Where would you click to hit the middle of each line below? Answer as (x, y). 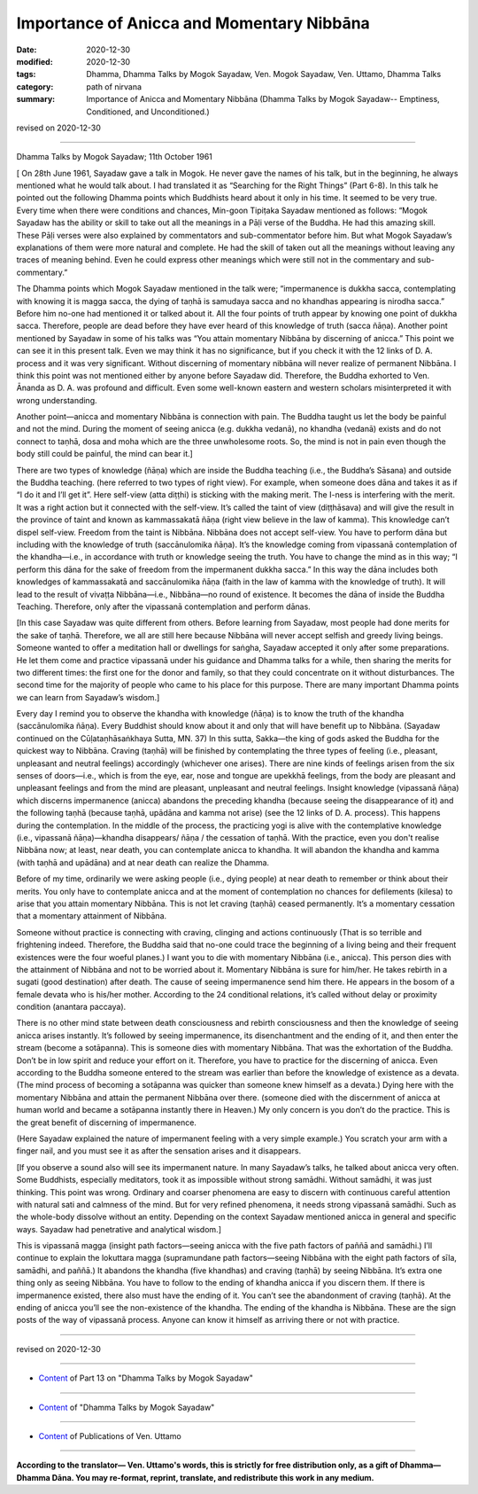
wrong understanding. (57, 400)
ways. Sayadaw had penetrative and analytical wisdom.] (119, 1229)
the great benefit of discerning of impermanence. (106, 1122)
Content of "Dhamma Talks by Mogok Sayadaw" (127, 1407)
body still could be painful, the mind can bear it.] (105, 454)
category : (35, 86)
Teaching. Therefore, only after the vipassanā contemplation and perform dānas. (164, 606)
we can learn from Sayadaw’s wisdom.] (88, 697)
